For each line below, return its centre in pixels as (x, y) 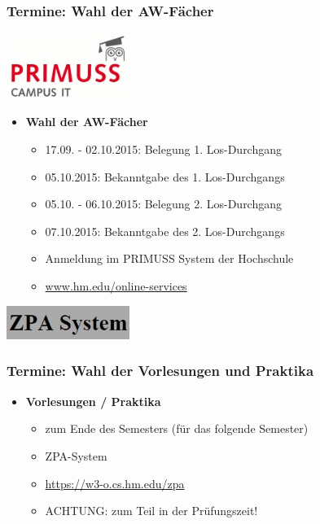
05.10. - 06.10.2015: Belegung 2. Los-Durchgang (164, 204)
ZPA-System (76, 455)
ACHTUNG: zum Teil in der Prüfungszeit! (151, 511)
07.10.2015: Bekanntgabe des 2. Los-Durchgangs (165, 231)
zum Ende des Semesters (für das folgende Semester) (177, 428)
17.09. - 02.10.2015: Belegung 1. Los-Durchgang (164, 149)
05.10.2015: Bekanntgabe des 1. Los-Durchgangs (165, 176)
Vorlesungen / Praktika (93, 401)
